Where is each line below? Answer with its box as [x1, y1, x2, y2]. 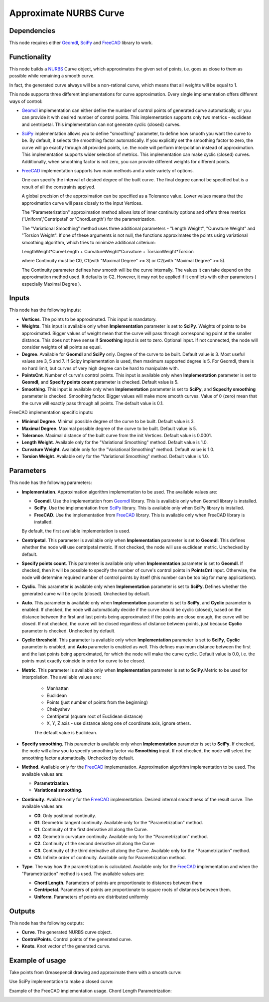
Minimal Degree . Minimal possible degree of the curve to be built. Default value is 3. [21, 419, 195, 425]
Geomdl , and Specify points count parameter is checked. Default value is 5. [21, 379, 179, 385]
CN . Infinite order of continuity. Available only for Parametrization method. [34, 854, 186, 860]
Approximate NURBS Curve [9, 7, 125, 18]
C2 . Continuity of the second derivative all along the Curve [34, 841, 155, 847]
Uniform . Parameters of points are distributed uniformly [34, 894, 149, 900]
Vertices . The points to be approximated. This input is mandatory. [21, 316, 157, 322]
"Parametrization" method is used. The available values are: [21, 871, 144, 877]
